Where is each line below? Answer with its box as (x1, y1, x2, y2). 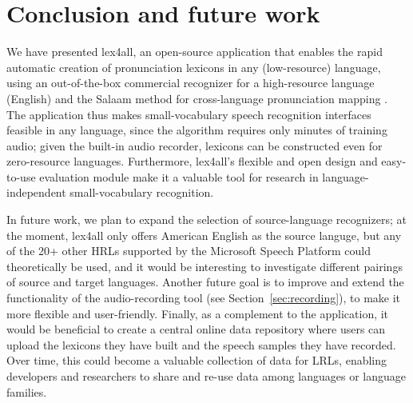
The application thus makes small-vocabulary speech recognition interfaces (6, 106, 371, 122)
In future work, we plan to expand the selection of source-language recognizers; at (6, 211, 407, 228)
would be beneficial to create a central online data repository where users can (6, 321, 386, 337)
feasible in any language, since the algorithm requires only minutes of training (6, 122, 387, 138)
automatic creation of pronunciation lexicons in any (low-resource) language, (6, 58, 381, 75)
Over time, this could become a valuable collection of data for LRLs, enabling (6, 352, 387, 369)
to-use (6, 168, 36, 185)
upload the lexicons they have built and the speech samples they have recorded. (6, 336, 396, 353)
